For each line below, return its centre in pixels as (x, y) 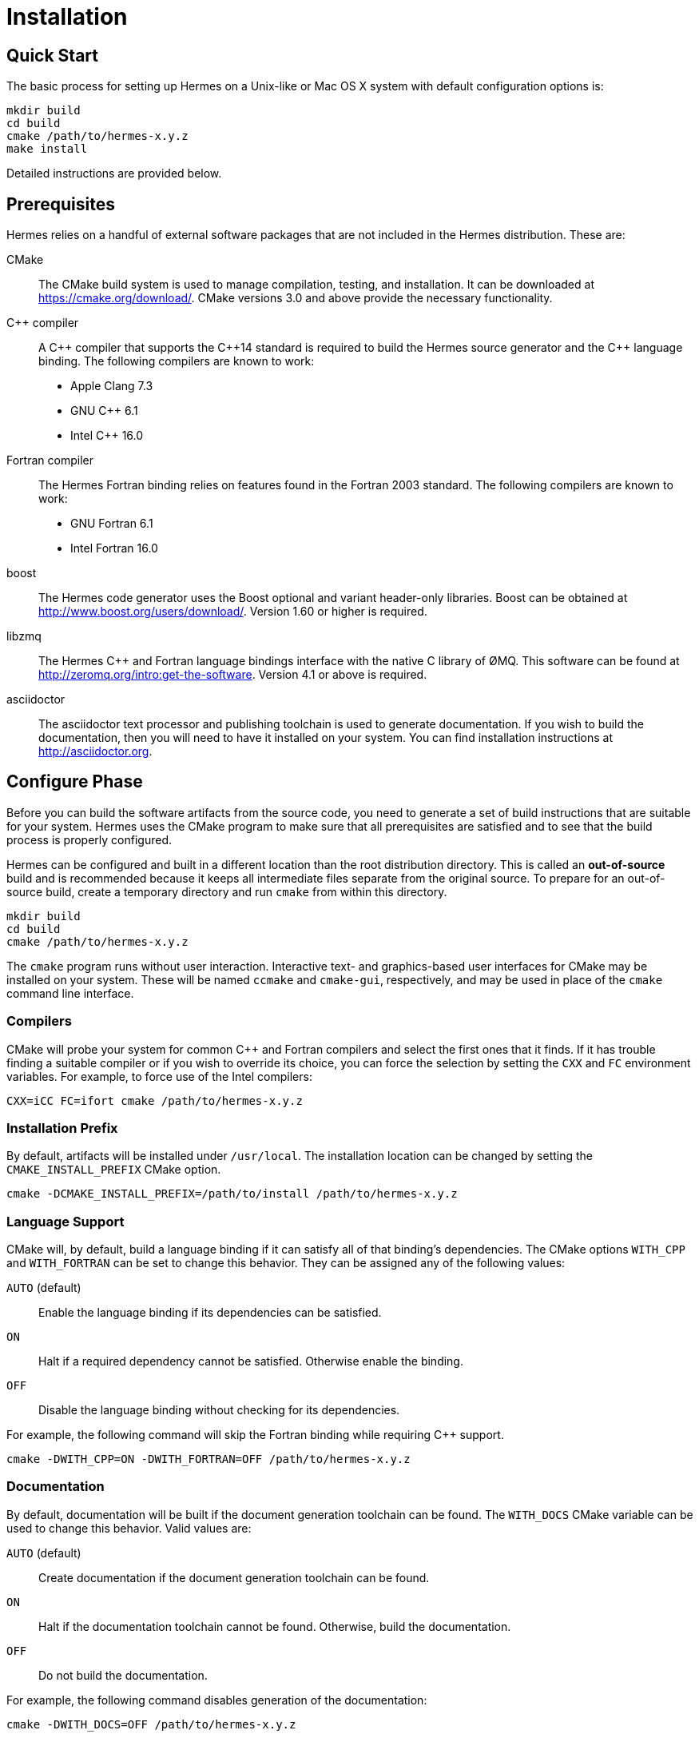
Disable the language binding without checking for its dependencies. (219, 1410)
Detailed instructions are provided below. (114, 173)
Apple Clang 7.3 (112, 386)
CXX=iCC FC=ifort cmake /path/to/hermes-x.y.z (155, 1100)
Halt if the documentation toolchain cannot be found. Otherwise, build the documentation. (275, 1626)
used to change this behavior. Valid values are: (129, 1528)
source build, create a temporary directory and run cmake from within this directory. (227, 891)
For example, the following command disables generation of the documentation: (217, 1700)
